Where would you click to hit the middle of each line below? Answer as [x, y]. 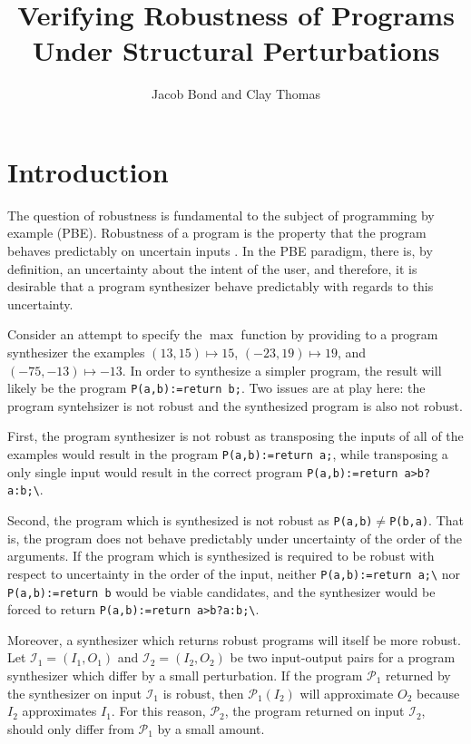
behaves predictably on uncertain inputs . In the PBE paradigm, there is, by [220, 251]
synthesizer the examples [76, 352]
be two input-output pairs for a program [343, 657]
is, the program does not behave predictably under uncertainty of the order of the [235, 538]
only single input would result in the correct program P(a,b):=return [203, 471]
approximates [59, 711]
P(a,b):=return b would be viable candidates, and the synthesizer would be [221, 591]
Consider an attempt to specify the [105, 334]
